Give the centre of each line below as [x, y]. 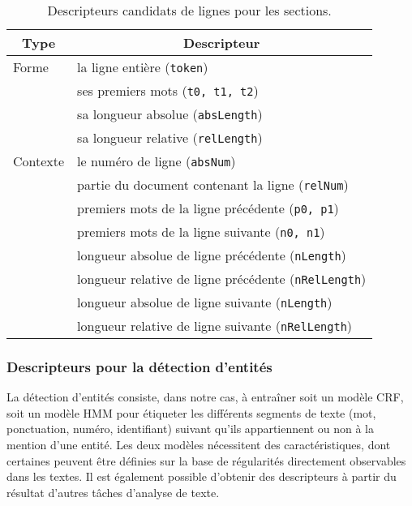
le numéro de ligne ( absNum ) [157, 161]
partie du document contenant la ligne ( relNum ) [213, 184]
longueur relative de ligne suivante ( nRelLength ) [215, 326]
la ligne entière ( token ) [143, 67]
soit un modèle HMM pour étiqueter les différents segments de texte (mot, [191, 412]
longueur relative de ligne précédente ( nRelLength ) [222, 279]
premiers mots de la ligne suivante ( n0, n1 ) [201, 232]
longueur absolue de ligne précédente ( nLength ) [212, 255]
